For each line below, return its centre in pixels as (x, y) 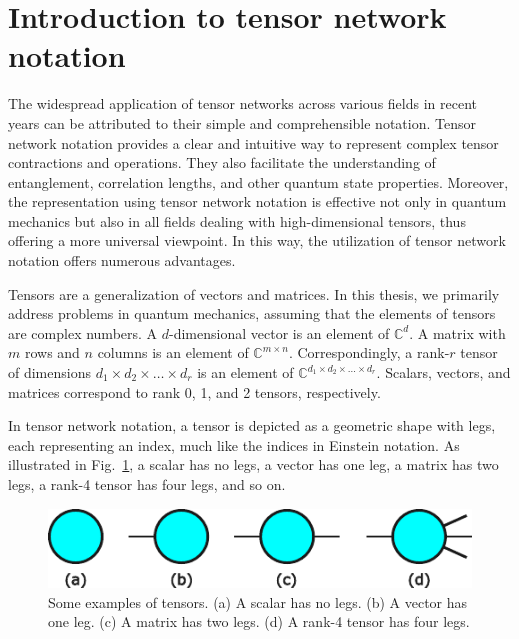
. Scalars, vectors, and (443, 372)
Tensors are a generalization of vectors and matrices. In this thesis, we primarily (254, 293)
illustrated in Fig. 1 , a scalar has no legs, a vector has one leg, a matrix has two (253, 464)
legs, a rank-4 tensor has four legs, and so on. (147, 484)
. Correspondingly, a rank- (369, 352)
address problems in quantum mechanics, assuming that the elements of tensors (252, 313)
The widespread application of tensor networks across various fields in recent (242, 103)
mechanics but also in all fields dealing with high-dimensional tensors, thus (237, 220)
